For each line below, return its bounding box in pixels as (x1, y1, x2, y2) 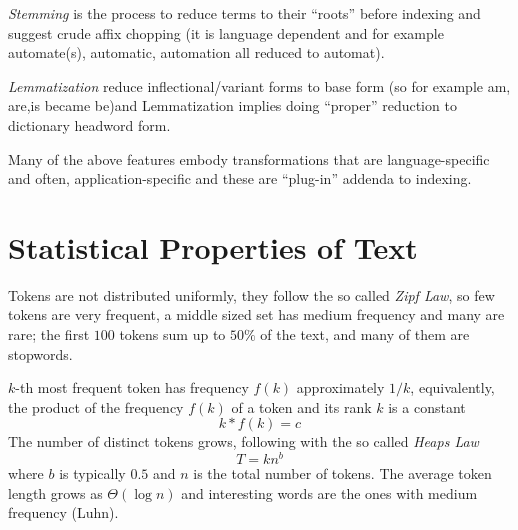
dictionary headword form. (8, 114, 171, 135)
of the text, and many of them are (260, 324, 470, 345)
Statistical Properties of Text (8, 226, 418, 267)
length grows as (8, 482, 103, 503)
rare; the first (8, 324, 90, 345)
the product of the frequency (8, 396, 184, 417)
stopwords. (8, 343, 73, 364)
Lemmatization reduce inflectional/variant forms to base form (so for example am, (8, 75, 511, 96)
